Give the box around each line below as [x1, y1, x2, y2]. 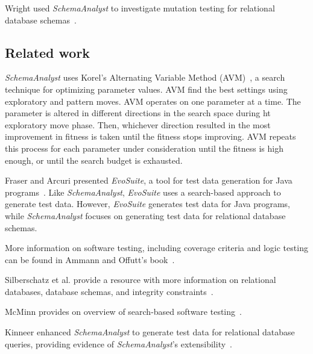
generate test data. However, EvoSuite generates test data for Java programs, [5, 197, 290, 210]
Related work [5, 43, 90, 61]
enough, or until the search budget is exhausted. [5, 154, 183, 166]
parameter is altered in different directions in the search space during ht [5, 107, 271, 119]
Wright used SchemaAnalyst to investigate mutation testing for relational [5, 2, 275, 14]
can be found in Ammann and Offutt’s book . [5, 253, 175, 265]
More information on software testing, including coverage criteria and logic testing [5, 241, 308, 254]
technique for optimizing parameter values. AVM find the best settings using [5, 82, 288, 95]
